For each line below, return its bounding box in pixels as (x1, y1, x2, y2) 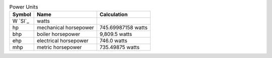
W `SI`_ (12, 17, 30, 24)
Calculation (99, 11, 128, 18)
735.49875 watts (99, 44, 140, 51)
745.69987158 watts (99, 24, 148, 31)
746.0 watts (99, 37, 128, 44)
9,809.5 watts (99, 30, 132, 37)
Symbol (12, 11, 31, 18)
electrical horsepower (37, 37, 89, 44)
